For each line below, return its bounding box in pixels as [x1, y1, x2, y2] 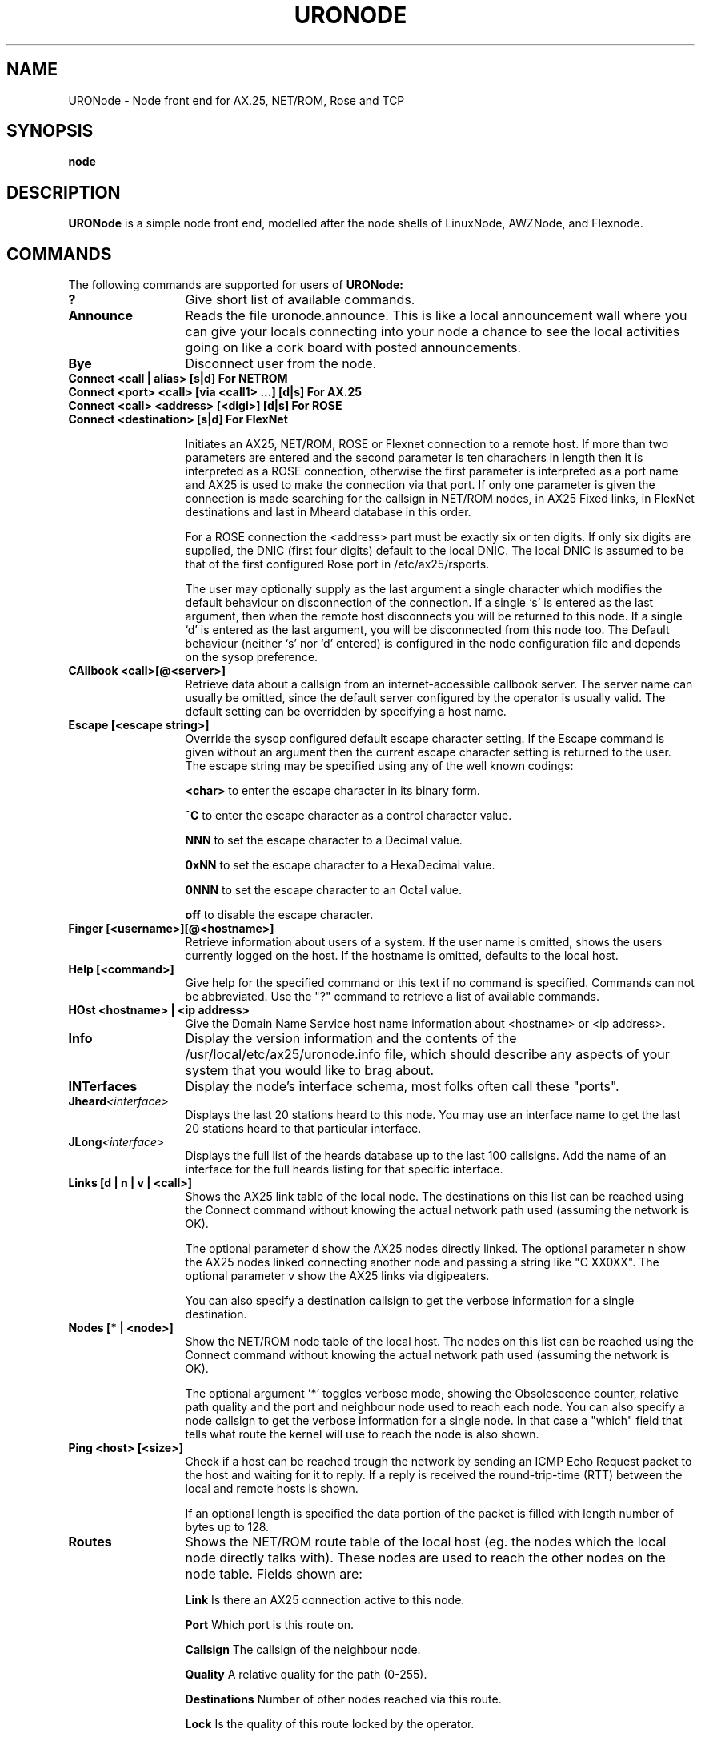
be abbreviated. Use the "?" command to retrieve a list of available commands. [185, 989, 600, 1004]
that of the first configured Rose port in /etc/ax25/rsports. [185, 557, 490, 572]
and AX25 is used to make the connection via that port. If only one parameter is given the [185, 478, 655, 492]
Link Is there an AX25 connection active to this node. [185, 1593, 465, 1607]
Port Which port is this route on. [185, 1618, 355, 1632]
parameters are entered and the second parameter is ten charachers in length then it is [185, 451, 643, 465]
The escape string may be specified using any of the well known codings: [185, 759, 574, 773]
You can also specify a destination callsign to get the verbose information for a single [185, 1294, 635, 1308]
